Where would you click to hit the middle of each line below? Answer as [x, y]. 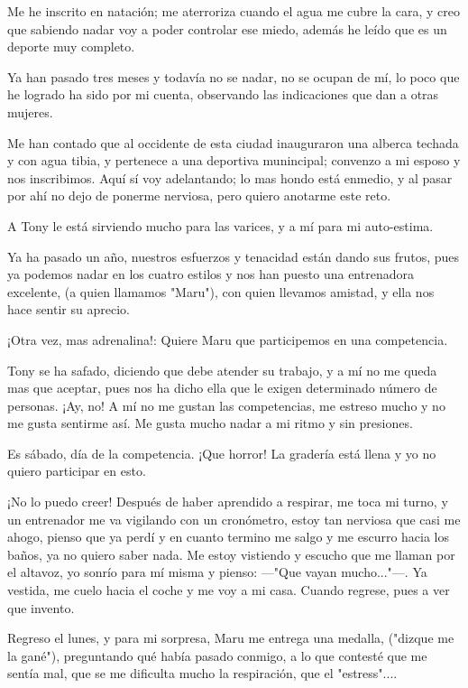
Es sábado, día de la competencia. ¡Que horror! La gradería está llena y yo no [222, 453]
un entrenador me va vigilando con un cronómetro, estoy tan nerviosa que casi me [234, 519]
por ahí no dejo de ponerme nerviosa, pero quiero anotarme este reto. [199, 195]
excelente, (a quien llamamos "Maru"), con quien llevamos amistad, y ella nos [221, 291]
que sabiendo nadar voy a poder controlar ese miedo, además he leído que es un [227, 28]
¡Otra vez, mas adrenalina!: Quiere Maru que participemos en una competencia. [228, 339]
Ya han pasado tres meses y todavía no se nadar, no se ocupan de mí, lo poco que [234, 76]
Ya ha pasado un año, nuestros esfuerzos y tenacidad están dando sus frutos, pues [234, 256]
